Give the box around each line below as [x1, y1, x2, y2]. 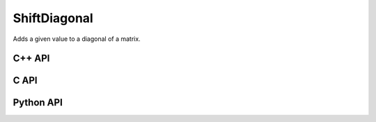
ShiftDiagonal [13, 10, 93, 26]
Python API [13, 97, 63, 109]
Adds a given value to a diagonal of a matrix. [13, 35, 141, 43]
